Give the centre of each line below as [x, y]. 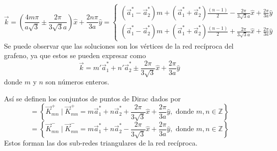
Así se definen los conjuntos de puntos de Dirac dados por [92, 98]
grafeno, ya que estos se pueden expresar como [75, 55]
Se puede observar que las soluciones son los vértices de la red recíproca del [119, 45]
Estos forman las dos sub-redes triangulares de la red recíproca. [101, 143]
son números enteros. [77, 82]
